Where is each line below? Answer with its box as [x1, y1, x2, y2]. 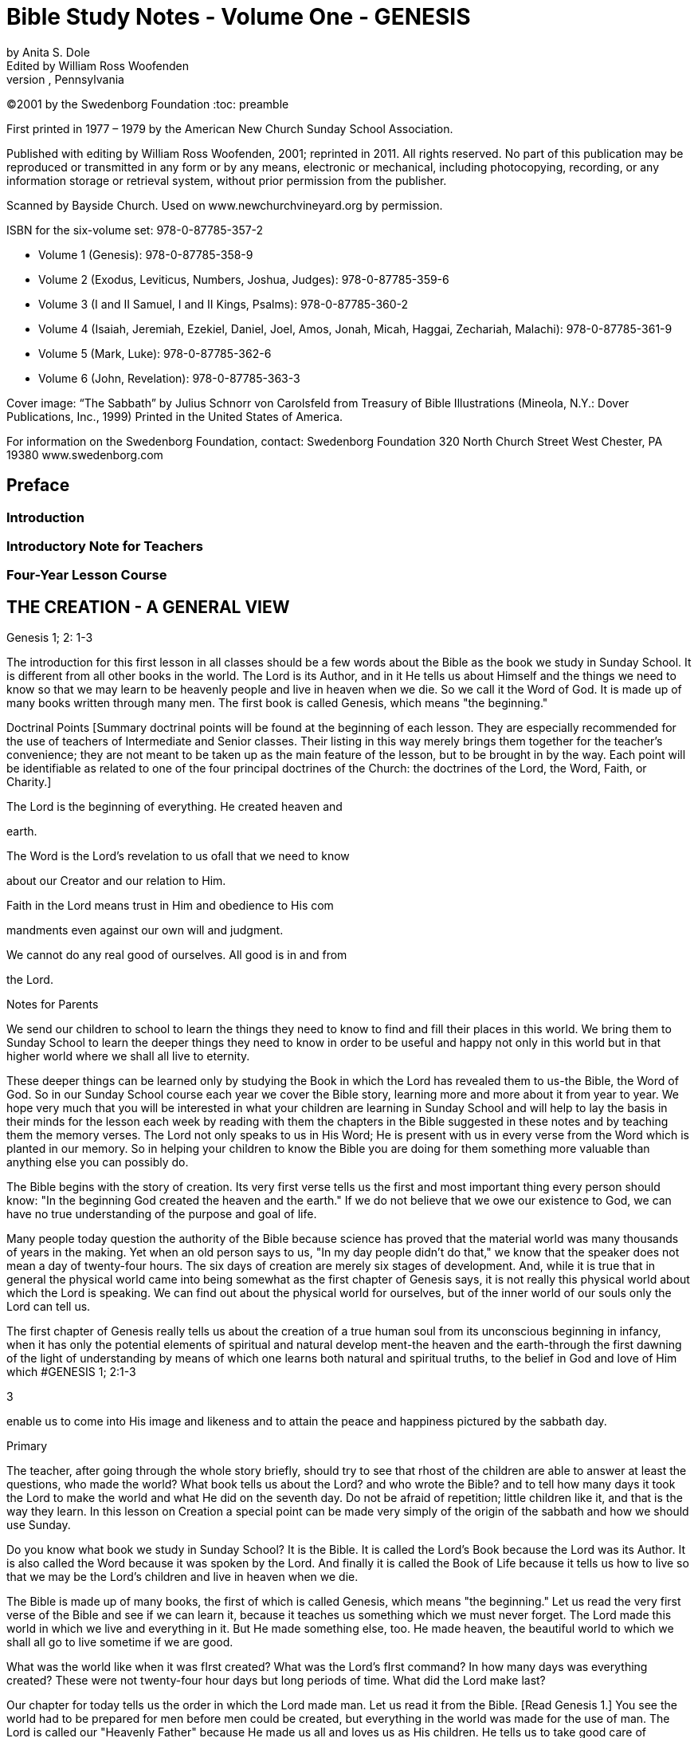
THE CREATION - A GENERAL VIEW [6, 596, 290, 617]
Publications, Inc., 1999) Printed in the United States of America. [6, 409, 343, 423]
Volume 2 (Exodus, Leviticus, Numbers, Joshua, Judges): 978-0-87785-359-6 [38, 272, 449, 286]
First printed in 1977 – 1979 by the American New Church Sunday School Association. [6, 121, 453, 136]
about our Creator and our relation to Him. [6, 874, 226, 888]
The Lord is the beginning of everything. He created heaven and [6, 800, 343, 814]
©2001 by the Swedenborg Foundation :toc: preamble [6, 96, 289, 111]
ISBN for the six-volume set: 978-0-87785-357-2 [6, 222, 264, 237]
